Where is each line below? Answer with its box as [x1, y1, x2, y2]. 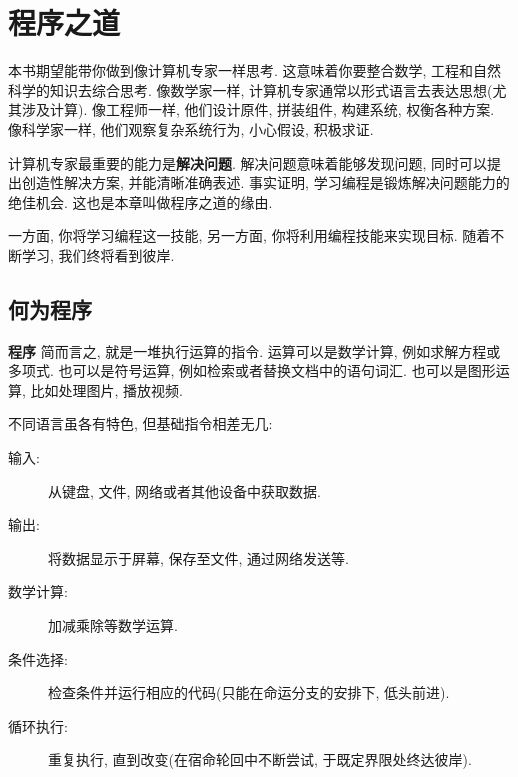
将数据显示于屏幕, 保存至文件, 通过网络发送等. [48, 547, 349, 568]
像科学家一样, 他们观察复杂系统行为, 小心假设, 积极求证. [8, 118, 374, 139]
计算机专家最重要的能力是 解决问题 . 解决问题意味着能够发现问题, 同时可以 [8, 152, 488, 173]
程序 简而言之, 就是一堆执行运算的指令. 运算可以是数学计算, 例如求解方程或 [8, 340, 501, 361]
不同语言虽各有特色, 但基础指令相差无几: [8, 413, 273, 434]
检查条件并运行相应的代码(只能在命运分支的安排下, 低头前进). [48, 682, 450, 703]
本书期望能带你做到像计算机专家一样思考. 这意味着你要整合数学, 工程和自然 [8, 60, 502, 81]
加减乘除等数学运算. [48, 615, 178, 636]
